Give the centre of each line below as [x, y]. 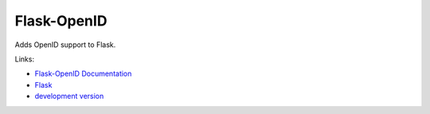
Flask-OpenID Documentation [83, 74]
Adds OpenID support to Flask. [65, 45]
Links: [25, 59]
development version [69, 96]
